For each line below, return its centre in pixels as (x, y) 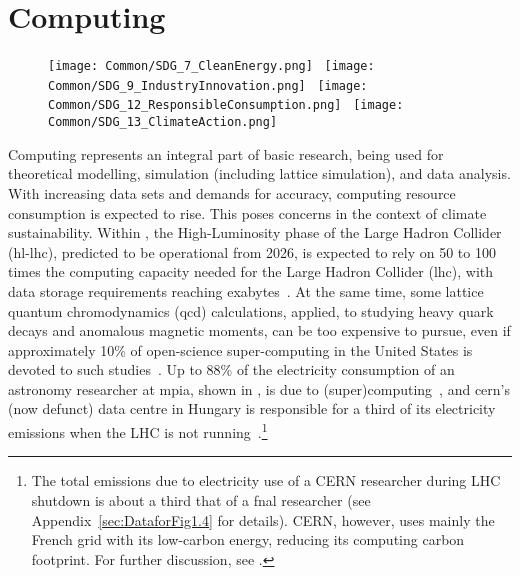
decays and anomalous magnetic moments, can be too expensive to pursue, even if (259, 330)
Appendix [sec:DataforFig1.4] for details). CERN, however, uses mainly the (263, 519)
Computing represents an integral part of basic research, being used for (226, 153)
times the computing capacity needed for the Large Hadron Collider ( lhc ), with (251, 271)
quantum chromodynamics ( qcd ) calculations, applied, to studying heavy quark (251, 310)
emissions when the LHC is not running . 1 (138, 430)
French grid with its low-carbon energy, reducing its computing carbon (248, 539)
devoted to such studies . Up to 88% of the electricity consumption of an (231, 369)
